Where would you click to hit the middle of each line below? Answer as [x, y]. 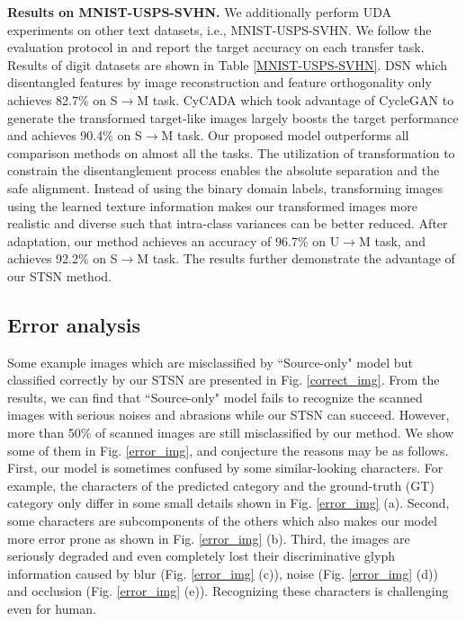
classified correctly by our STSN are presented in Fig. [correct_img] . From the [224, 380]
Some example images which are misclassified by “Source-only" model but [210, 362]
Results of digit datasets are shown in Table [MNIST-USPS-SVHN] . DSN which [228, 64]
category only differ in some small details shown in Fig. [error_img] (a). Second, [229, 503]
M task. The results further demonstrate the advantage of [296, 258]
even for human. [52, 609]
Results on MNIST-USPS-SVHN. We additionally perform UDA [199, 12]
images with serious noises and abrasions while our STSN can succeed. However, [229, 415]
